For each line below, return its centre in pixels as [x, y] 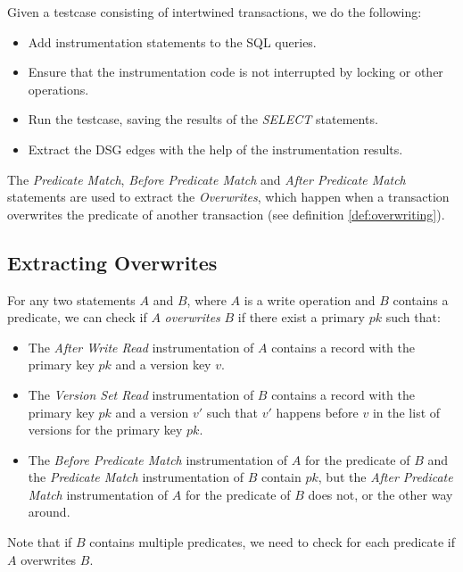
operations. [58, 89]
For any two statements [71, 299]
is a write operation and [310, 299]
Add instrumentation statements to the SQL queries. [172, 41]
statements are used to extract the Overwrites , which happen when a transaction [228, 197]
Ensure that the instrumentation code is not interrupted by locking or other [236, 72]
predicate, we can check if [77, 317]
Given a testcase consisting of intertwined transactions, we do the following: [215, 12]
